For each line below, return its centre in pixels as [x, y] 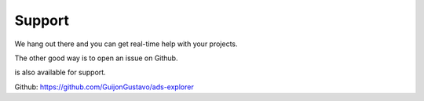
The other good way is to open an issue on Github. [96, 58]
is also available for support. [60, 72]
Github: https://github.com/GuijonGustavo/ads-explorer [104, 87]
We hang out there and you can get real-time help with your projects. [126, 44]
